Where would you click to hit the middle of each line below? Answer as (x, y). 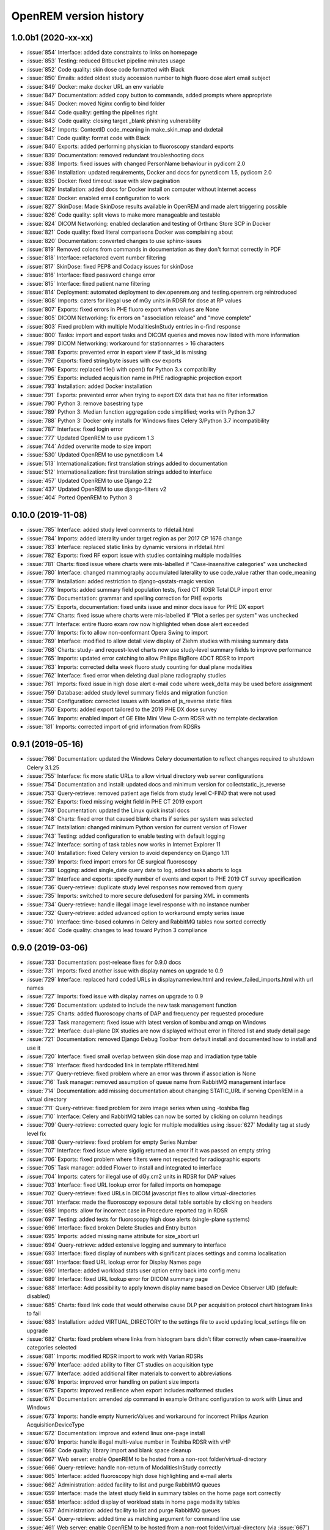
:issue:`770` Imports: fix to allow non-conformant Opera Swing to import (117, 632)
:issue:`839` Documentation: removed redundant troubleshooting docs (115, 155)
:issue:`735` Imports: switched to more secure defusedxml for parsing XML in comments (138, 896)
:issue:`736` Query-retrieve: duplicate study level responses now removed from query (134, 887)
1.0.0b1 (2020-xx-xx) (52, 38)
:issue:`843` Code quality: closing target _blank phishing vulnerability (114, 121)
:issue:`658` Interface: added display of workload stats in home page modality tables (133, 1502)
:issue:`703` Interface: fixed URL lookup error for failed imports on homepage (124, 1185)
